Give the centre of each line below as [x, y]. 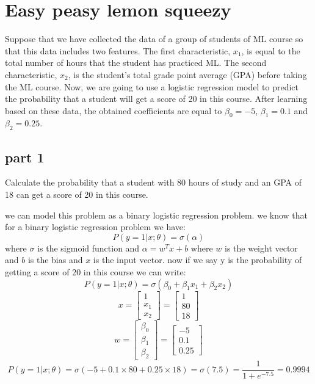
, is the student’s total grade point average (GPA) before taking [187, 74]
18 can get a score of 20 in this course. [77, 194]
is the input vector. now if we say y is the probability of [197, 260]
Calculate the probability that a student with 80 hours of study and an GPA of [153, 182]
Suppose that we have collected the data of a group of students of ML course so [154, 39]
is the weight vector [261, 248]
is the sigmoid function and [89, 248]
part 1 [25, 157]
